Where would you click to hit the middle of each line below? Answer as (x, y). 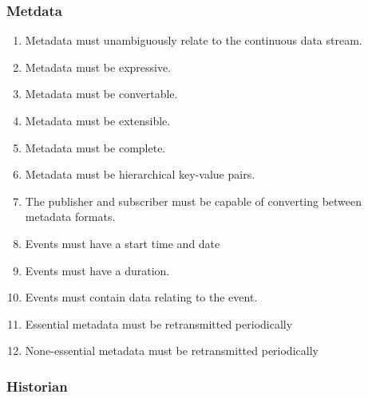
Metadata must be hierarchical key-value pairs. (140, 174)
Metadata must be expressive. (98, 67)
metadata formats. (70, 217)
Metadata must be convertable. (101, 94)
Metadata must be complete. (95, 147)
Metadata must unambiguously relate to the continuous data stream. (194, 40)
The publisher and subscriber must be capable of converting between (194, 201)
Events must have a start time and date (123, 243)
